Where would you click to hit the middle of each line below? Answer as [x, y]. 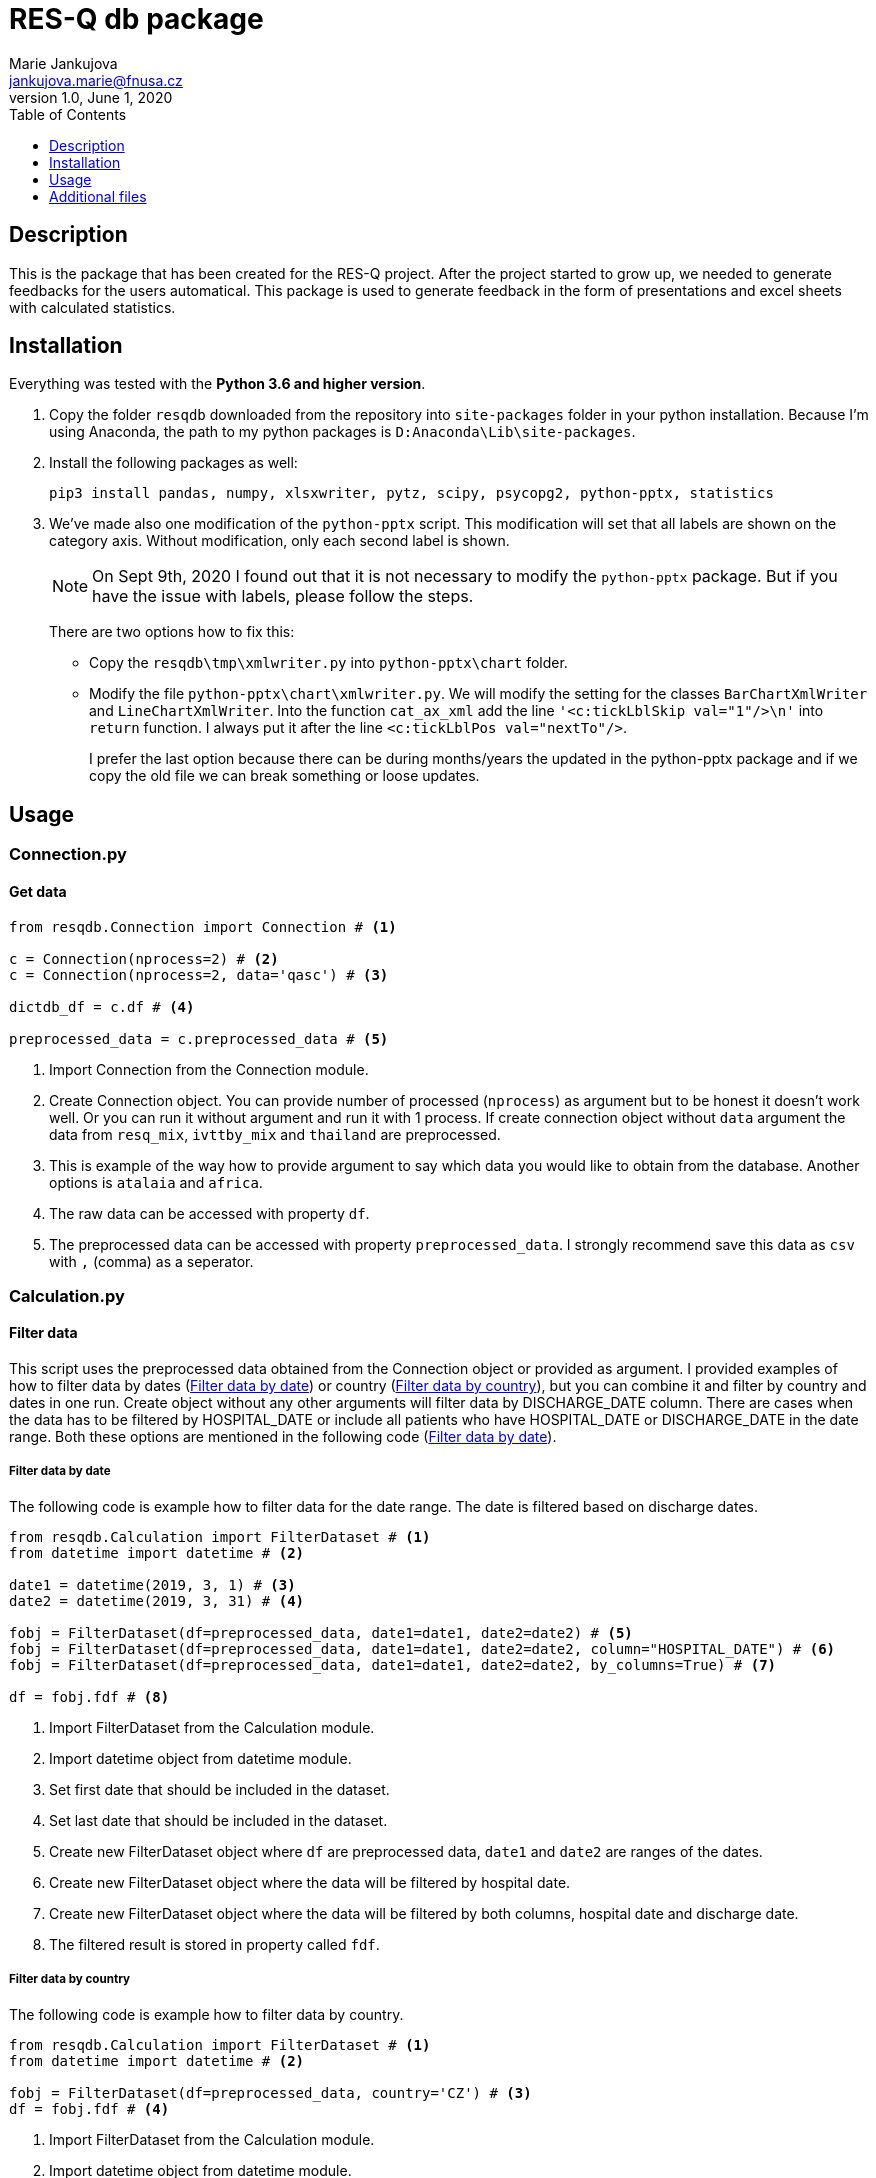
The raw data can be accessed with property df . [209, 1213]
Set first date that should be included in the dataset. [219, 1789]
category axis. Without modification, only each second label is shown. [279, 541]
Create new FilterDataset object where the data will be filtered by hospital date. [310, 1882]
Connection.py [68, 854]
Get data [38, 891]
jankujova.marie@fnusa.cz [96, 80]
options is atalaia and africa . [156, 1182]
